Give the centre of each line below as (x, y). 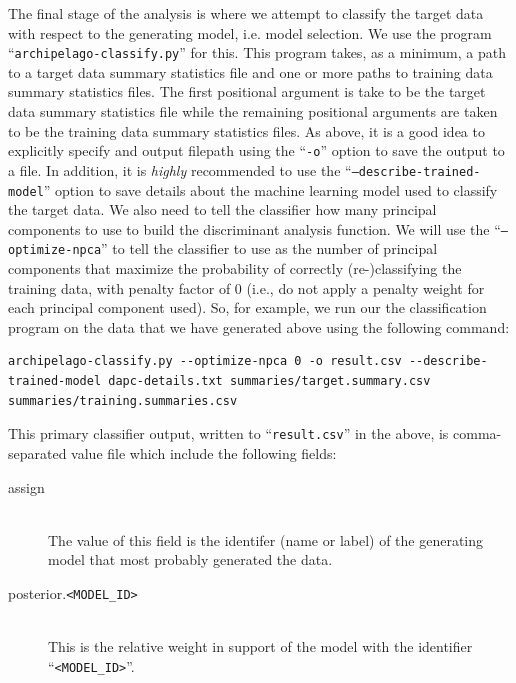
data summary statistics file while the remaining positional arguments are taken (253, 111)
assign (26, 486)
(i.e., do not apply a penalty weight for (365, 287)
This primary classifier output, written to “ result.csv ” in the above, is (228, 433)
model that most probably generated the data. (190, 559)
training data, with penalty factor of (119, 287)
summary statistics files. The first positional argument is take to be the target (247, 91)
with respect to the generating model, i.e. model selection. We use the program (250, 32)
